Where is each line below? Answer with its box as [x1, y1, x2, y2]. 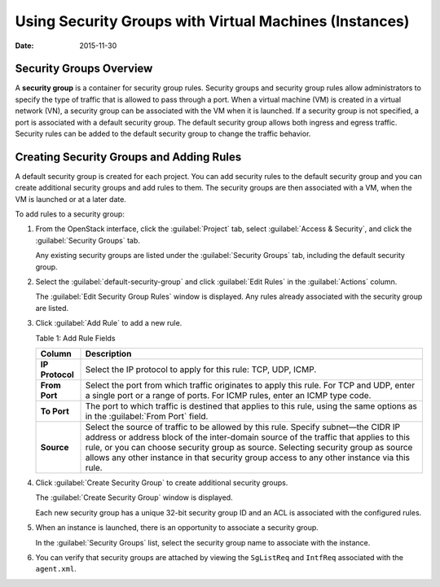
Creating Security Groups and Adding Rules [15, 150, 242, 164]
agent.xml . [35, 564, 77, 574]
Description [85, 348, 132, 359]
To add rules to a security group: [15, 209, 125, 219]
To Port [40, 405, 69, 417]
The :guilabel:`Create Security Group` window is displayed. [35, 493, 233, 502]
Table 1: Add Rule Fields [35, 333, 116, 343]
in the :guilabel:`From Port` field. [85, 411, 209, 422]
